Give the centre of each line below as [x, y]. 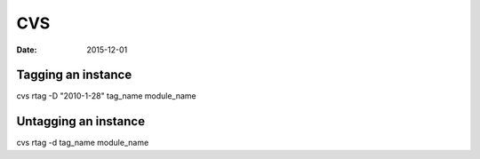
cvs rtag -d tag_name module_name [83, 143]
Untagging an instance [81, 121]
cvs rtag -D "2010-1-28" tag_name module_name [107, 96]
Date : [27, 50]
